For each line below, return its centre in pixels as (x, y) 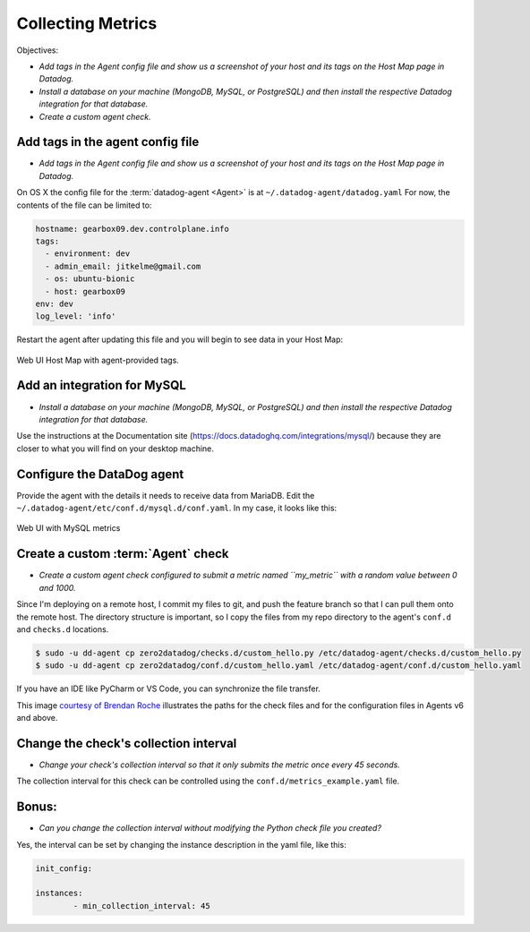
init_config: (64, 868)
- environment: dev (88, 254)
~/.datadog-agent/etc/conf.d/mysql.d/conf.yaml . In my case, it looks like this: (177, 508)
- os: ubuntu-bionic (90, 279)
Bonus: (37, 807)
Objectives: (37, 50)
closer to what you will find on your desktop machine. (115, 449)
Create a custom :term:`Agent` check (123, 554)
